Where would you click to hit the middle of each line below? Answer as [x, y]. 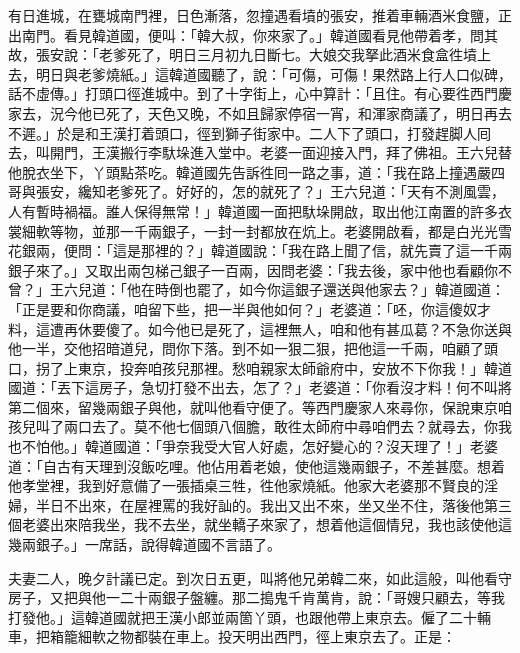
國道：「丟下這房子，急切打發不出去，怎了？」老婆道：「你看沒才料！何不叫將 [260, 387]
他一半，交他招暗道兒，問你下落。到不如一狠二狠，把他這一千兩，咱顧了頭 [253, 348]
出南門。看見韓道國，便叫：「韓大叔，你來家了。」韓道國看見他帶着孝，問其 [253, 34]
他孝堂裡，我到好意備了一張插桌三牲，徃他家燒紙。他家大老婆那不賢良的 [246, 485]
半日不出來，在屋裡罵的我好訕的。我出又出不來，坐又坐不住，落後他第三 [273, 504]
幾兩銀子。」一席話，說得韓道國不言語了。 [144, 544]
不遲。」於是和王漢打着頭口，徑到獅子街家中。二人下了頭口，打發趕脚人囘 [249, 132]
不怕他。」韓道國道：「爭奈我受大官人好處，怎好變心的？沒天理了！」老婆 [259, 446]
